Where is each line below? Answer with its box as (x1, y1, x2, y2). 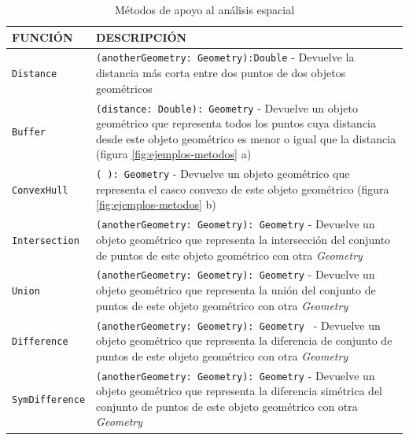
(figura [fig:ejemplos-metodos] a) (96, 146, 252, 162)
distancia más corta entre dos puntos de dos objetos (96, 65, 346, 81)
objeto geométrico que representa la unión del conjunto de (96, 282, 376, 298)
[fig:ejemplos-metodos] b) (96, 196, 216, 213)
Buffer (12, 126, 46, 138)
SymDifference (12, 394, 86, 405)
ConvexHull (12, 184, 68, 196)
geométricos (96, 79, 153, 96)
